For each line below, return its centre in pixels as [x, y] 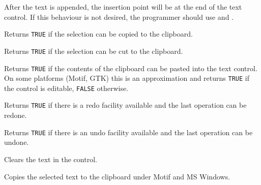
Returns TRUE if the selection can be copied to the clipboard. [98, 34]
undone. [17, 142]
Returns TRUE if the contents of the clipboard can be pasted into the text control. [131, 68]
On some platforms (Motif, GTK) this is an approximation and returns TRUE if [127, 78]
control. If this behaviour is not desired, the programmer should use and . [119, 17]
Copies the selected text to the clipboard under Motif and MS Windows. [117, 176]
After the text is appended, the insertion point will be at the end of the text [123, 7]
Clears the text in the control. [51, 159]
